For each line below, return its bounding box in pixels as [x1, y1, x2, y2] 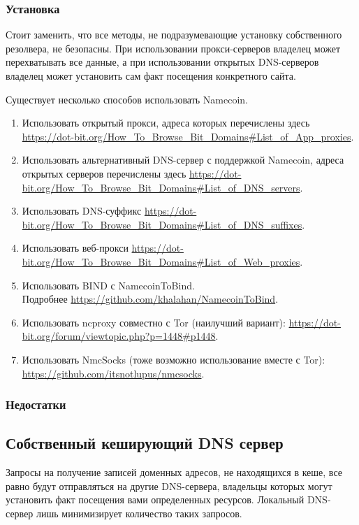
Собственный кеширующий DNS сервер [6, 432, 284, 454]
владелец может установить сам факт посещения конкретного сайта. [6, 69, 296, 82]
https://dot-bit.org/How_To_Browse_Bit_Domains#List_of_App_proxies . [22, 129, 354, 143]
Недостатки [6, 396, 66, 413]
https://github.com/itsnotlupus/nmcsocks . [22, 366, 205, 380]
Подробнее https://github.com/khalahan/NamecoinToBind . [22, 292, 279, 306]
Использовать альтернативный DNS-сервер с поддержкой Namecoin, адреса [22, 152, 344, 167]
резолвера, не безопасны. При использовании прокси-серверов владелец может [6, 41, 341, 55]
